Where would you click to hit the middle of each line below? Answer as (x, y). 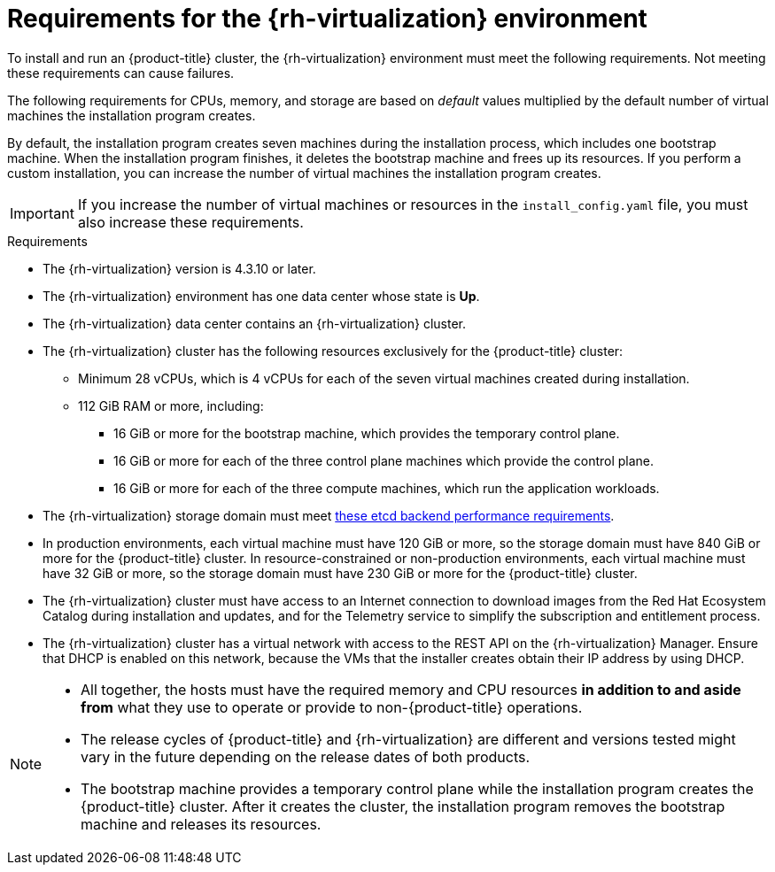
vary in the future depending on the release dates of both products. (306, 756)
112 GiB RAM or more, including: (171, 405)
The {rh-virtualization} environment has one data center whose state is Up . (261, 296)
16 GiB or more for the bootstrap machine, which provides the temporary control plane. (367, 433)
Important (42, 213)
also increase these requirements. (190, 222)
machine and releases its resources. (201, 824)
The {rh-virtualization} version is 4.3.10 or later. (179, 268)
